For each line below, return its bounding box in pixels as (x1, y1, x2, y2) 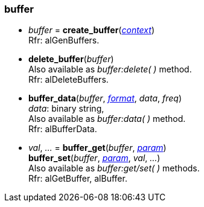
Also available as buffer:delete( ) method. (28, 64, 192, 75)
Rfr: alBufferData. (28, 124, 97, 135)
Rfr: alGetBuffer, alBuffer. (28, 173, 127, 184)
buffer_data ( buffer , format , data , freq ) (28, 93, 182, 104)
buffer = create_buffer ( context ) (28, 25, 155, 36)
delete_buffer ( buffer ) (28, 54, 114, 65)
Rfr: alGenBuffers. (28, 35, 100, 46)
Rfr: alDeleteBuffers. (28, 74, 109, 85)
